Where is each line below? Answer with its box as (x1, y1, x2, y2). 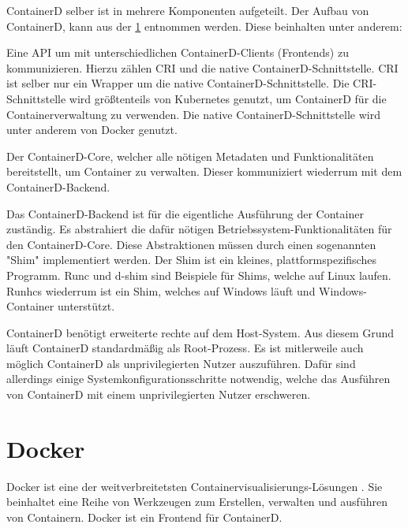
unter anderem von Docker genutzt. (6, 121, 178, 138)
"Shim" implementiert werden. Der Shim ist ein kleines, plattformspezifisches (6, 251, 376, 268)
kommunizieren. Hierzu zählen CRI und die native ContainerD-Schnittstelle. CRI (6, 59, 399, 76)
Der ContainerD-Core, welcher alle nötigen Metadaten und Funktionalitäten (6, 147, 374, 164)
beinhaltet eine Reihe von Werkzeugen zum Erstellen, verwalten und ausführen (6, 493, 387, 510)
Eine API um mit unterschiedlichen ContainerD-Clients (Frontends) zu (6, 44, 349, 61)
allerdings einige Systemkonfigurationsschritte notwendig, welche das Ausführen (6, 370, 391, 387)
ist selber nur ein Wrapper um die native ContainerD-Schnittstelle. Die (6, 75, 350, 91)
